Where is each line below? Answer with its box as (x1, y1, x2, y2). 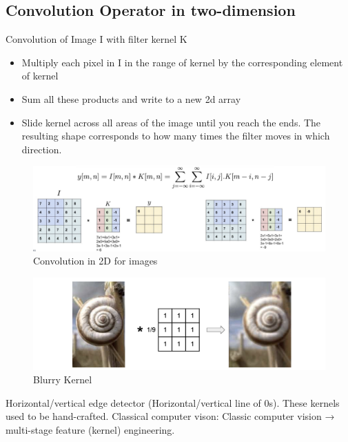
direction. (21, 142, 62, 156)
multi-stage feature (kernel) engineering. (6, 423, 175, 437)
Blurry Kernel (33, 372, 92, 387)
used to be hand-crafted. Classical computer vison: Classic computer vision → (6, 409, 335, 423)
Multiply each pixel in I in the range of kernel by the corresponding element (21, 55, 343, 69)
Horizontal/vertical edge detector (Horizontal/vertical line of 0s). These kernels (6, 395, 340, 410)
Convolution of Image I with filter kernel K (6, 32, 187, 46)
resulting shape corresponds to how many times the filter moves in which (21, 128, 330, 143)
